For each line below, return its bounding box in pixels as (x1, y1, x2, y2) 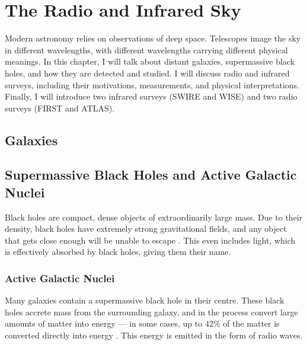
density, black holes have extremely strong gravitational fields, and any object (5, 222, 287, 235)
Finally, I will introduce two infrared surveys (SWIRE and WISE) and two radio (5, 90, 298, 103)
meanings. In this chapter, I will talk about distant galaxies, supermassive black (5, 55, 295, 68)
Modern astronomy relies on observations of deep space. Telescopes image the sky (5, 32, 301, 44)
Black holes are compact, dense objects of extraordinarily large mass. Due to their (5, 210, 303, 223)
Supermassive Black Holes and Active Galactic (5, 165, 297, 184)
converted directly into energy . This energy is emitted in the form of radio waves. (5, 329, 303, 341)
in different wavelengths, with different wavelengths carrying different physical (5, 43, 288, 56)
